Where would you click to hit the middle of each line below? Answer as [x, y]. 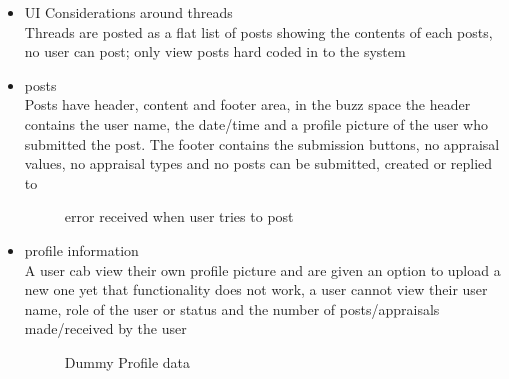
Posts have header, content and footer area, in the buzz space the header [247, 104]
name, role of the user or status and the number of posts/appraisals [232, 308]
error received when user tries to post [179, 216]
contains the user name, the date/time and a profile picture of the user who [256, 123]
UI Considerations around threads [128, 12]
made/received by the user [105, 328]
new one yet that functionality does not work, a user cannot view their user [256, 289]
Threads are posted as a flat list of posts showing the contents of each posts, [258, 31]
